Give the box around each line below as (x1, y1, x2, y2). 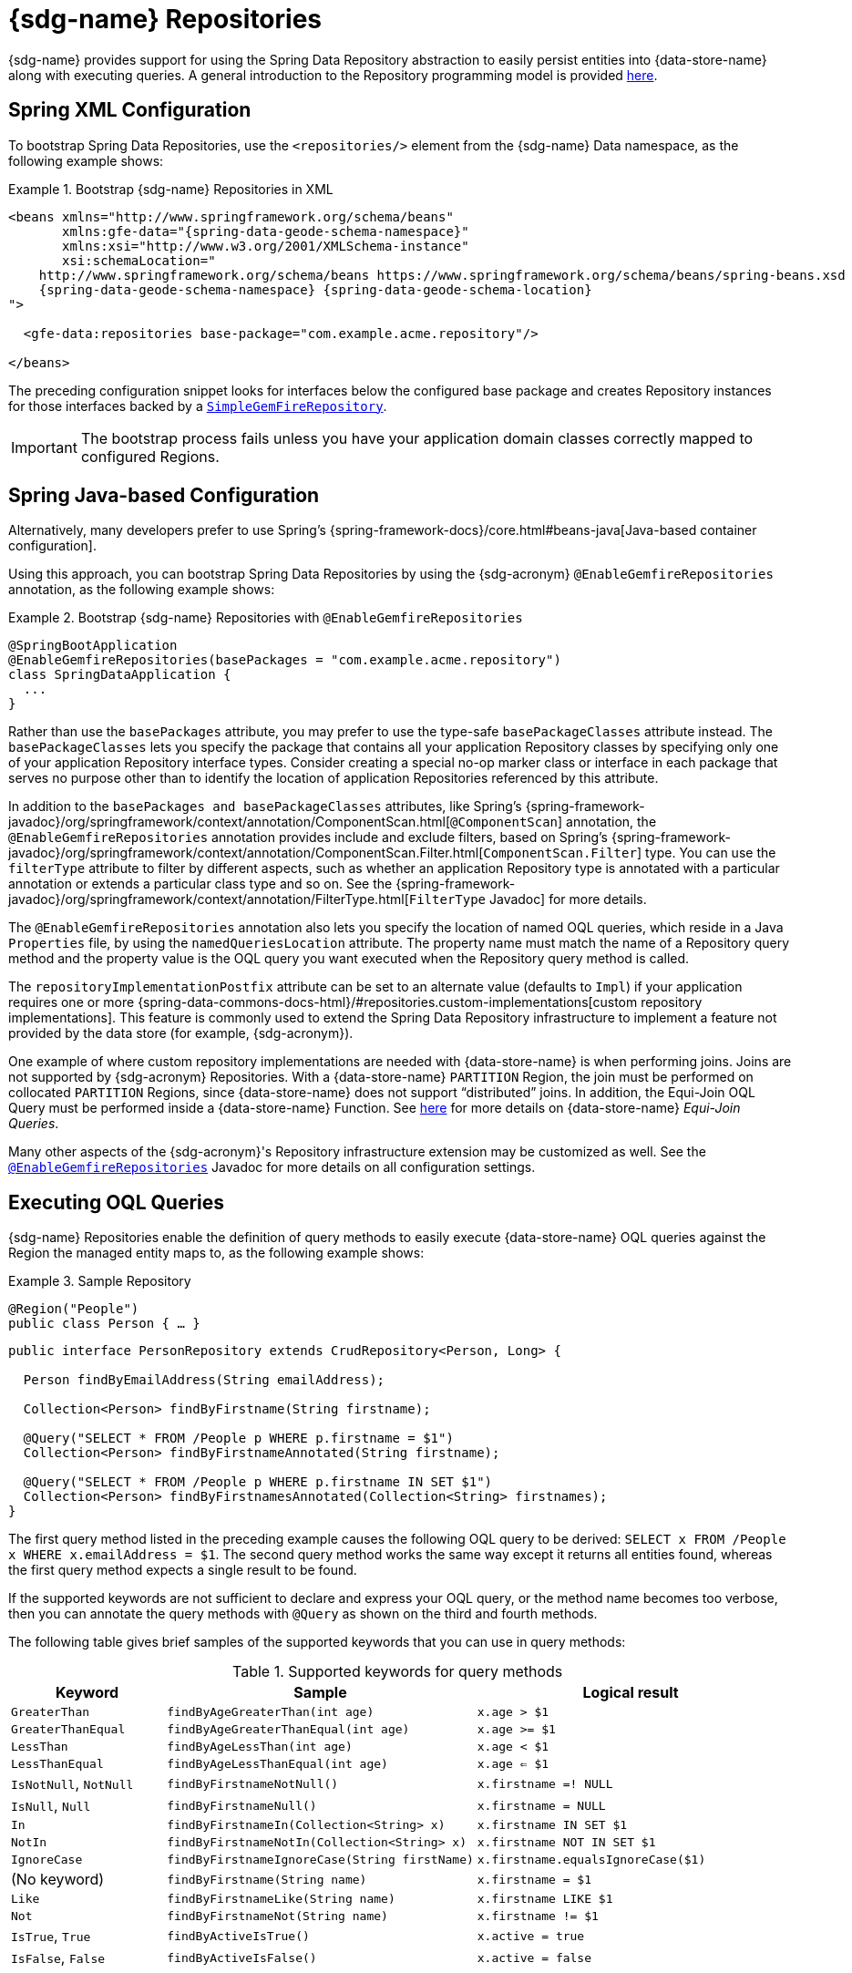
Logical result (582, 1683, 679, 1702)
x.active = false (477, 1950, 592, 1965)
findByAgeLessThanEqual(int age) (167, 1757, 388, 1772)
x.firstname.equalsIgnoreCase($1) (477, 1853, 706, 1867)
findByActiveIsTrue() (167, 1928, 310, 1943)
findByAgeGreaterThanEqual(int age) (167, 1722, 410, 1737)
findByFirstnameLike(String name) (167, 1892, 395, 1906)
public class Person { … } (8, 1316, 200, 1331)
